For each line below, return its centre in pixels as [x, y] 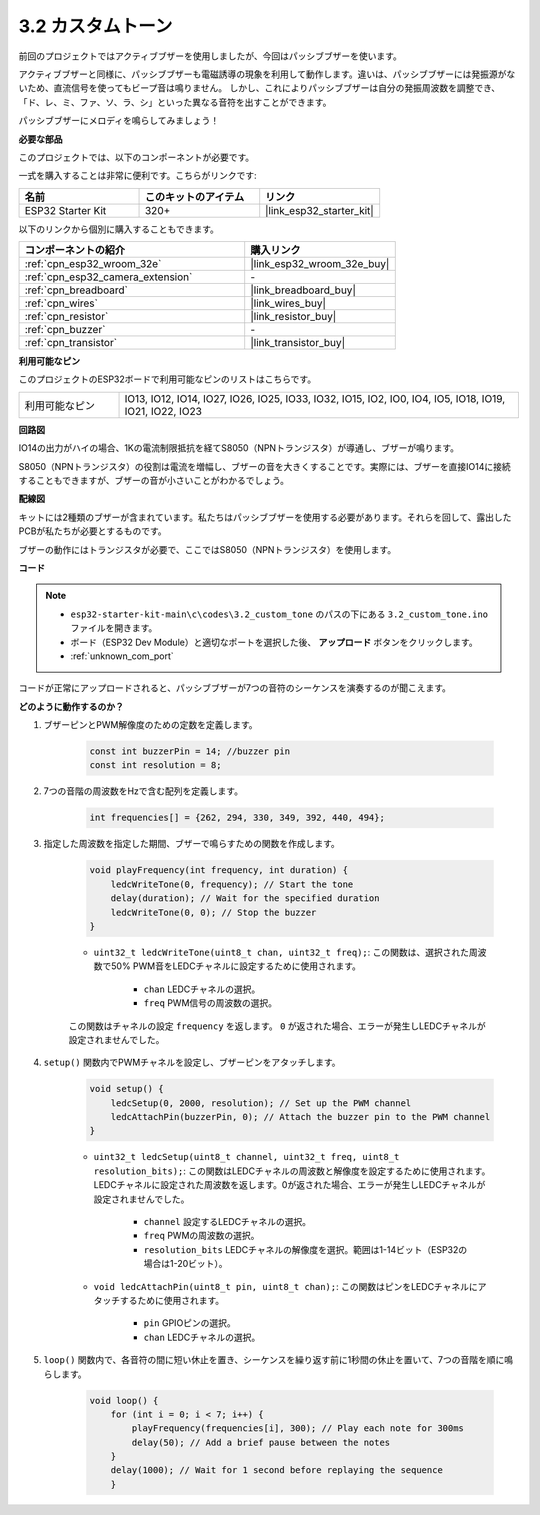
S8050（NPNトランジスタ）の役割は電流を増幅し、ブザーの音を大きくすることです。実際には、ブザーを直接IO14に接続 [265, 466]
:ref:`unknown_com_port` [122, 656]
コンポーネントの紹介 [74, 250]
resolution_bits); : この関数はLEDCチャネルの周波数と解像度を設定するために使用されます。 [292, 1171]
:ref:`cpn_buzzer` [65, 330]
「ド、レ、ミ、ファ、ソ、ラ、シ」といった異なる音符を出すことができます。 [175, 102]
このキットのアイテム [194, 197]
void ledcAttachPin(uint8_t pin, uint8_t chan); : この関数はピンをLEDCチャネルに [286, 1286]
